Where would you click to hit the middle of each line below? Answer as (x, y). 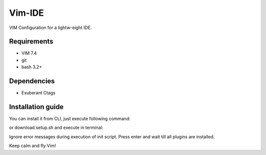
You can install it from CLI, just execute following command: (70, 119)
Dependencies (32, 81)
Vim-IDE (27, 13)
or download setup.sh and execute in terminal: (56, 127)
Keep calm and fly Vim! (33, 146)
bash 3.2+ (32, 67)
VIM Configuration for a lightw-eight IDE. (50, 28)
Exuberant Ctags (38, 93)
